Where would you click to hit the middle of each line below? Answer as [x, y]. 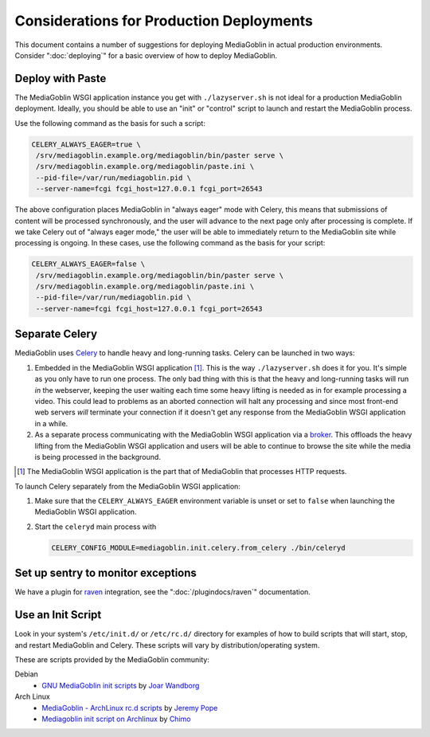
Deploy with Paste [61, 78]
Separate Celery [56, 334]
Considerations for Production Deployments [164, 21]
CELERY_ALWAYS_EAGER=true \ [86, 144]
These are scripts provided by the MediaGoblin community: [112, 660]
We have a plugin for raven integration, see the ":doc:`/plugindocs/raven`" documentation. [162, 592]
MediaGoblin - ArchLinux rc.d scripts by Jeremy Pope [130, 708]
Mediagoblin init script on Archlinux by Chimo [116, 719]
